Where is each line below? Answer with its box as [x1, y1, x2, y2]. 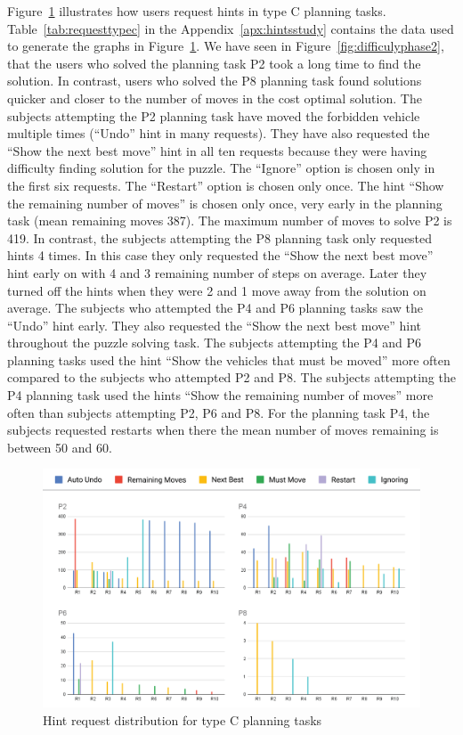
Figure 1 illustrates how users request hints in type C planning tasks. [7, 2, 386, 20]
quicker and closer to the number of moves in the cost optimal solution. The [7, 88, 422, 107]
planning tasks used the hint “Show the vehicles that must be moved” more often [7, 350, 451, 369]
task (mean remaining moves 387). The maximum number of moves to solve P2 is [7, 211, 452, 230]
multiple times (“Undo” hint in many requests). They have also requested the [7, 124, 430, 143]
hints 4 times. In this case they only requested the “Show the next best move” [7, 246, 434, 265]
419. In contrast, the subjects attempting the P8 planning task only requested [7, 228, 433, 247]
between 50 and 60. [7, 437, 112, 456]
